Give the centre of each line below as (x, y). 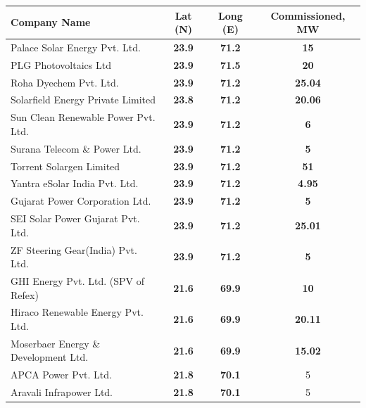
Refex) (25, 294)
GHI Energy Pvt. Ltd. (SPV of (77, 281)
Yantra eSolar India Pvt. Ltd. (75, 183)
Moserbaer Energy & (56, 343)
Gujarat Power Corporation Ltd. (81, 201)
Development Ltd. (50, 357)
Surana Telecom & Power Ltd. (76, 148)
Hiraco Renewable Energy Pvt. (77, 312)
